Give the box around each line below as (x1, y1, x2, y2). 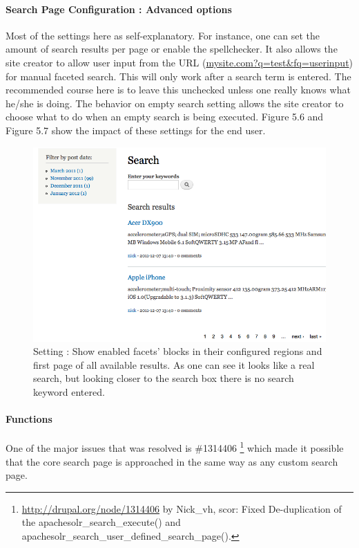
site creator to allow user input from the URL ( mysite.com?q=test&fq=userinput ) (6, 55, 353, 69)
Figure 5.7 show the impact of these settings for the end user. (6, 122, 266, 137)
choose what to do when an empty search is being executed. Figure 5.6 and (6, 109, 324, 124)
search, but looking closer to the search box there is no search (33, 371, 294, 385)
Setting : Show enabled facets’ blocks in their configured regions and (33, 344, 322, 358)
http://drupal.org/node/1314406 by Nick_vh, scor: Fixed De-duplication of (21, 501, 342, 515)
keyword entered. (33, 384, 105, 399)
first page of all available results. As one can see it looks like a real (33, 357, 315, 372)
